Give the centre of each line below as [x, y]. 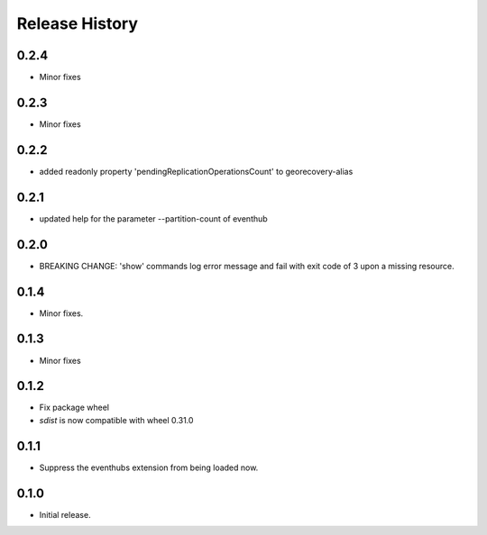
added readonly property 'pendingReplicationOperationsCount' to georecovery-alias [196, 171]
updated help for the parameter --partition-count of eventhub [153, 218]
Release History [78, 23]
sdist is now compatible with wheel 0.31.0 [116, 420]
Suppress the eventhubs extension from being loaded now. [149, 467]
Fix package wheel [74, 408]
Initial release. [65, 514]
